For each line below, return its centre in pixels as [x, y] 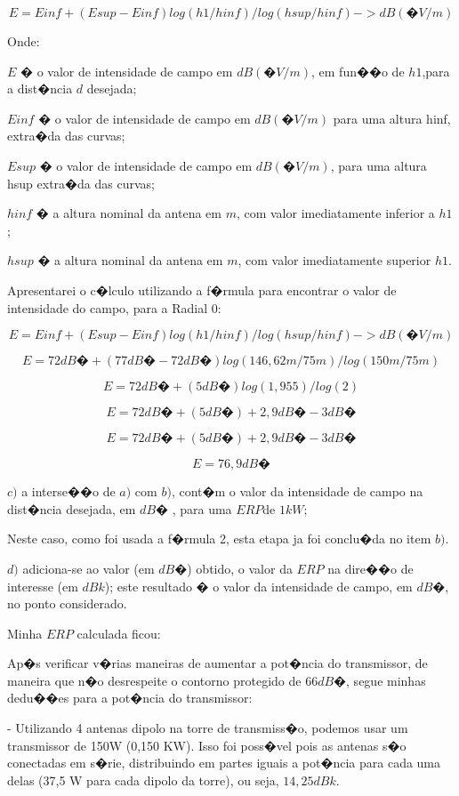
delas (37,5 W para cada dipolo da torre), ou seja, [143, 780]
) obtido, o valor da [240, 568]
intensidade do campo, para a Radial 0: [114, 307]
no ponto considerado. [67, 603]
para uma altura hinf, [392, 118]
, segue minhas [386, 680]
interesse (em [43, 586]
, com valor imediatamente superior [334, 260]
